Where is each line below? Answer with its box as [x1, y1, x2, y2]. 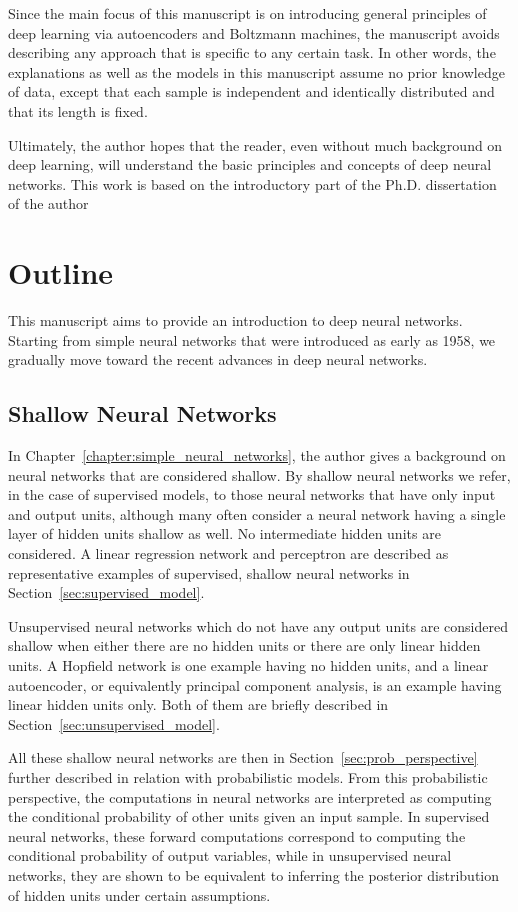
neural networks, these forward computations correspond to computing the [8, 825, 466, 846]
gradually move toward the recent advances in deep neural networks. [8, 349, 428, 370]
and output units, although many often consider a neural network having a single [8, 503, 506, 524]
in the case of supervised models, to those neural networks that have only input [8, 484, 496, 505]
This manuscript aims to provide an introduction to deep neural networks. [8, 310, 463, 331]
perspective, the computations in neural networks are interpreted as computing [8, 786, 492, 807]
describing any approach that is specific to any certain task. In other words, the [8, 42, 496, 63]
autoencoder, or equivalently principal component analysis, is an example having [8, 674, 502, 695]
